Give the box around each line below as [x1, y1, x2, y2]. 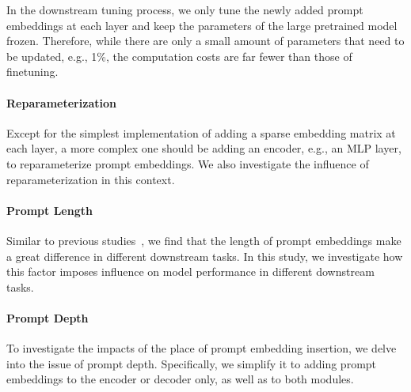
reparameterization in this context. [6, 171, 175, 187]
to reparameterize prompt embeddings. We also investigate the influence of [6, 155, 369, 171]
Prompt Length [6, 202, 93, 218]
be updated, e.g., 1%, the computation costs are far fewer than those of [6, 47, 352, 64]
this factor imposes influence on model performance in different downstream [6, 263, 375, 280]
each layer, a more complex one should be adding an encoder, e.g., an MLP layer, [6, 140, 401, 156]
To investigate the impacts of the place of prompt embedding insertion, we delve [6, 340, 397, 356]
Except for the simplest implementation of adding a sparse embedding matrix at [6, 124, 396, 141]
